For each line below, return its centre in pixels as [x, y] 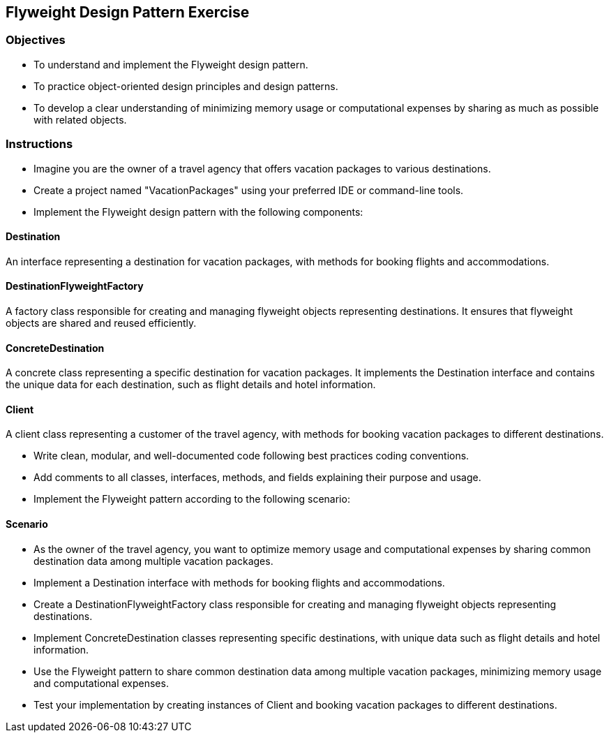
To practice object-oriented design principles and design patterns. [186, 86]
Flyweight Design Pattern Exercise [128, 12]
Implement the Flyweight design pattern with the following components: [198, 212]
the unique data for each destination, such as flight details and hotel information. [191, 385]
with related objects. [80, 119]
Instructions [39, 144]
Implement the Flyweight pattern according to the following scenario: [192, 499]
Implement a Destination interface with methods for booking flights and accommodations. [239, 582]
